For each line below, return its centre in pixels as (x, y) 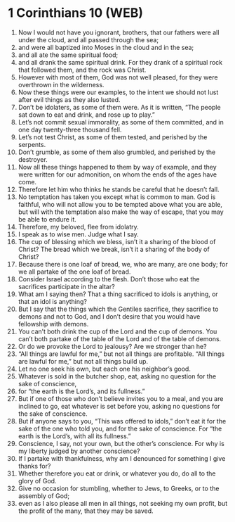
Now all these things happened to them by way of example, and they (117, 167)
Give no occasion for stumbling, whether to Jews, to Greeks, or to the (119, 488)
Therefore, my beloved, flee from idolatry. (78, 227)
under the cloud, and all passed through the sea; (88, 39)
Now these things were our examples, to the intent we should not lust (118, 92)
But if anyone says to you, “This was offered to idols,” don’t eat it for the (122, 421)
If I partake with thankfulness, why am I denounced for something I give (122, 458)
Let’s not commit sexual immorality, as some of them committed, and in (121, 122)
